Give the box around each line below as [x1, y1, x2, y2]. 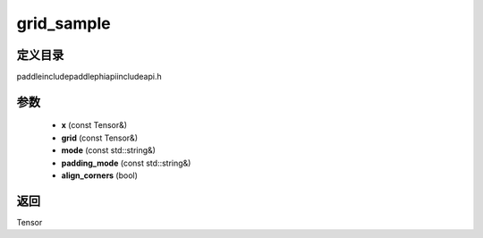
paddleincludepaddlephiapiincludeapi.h [16, 72, 162, 82]
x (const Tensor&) [61, 120, 128, 131]
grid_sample [16, 13, 111, 33]
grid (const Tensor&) [61, 132, 139, 143]
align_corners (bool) [61, 170, 139, 181]
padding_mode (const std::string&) [61, 157, 191, 168]
